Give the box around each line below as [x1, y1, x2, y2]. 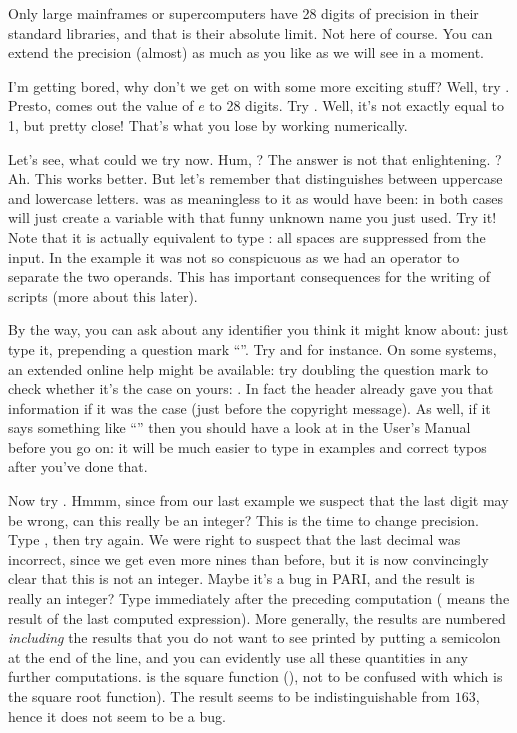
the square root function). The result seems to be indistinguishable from [8, 686, 451, 706]
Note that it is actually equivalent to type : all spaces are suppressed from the [8, 226, 486, 247]
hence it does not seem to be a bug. [8, 705, 226, 726]
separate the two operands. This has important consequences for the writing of [8, 266, 491, 287]
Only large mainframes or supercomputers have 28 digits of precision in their [8, 3, 479, 23]
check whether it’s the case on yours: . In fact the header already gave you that [8, 378, 494, 399]
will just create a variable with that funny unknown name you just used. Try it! [8, 207, 497, 228]
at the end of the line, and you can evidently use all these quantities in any [8, 646, 468, 667]
